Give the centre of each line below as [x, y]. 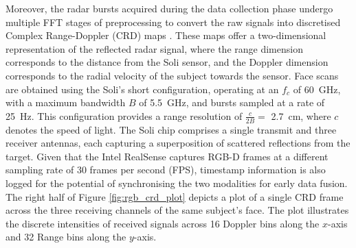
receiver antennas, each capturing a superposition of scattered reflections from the [178, 143]
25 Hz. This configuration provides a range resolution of [124, 115]
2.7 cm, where [301, 115]
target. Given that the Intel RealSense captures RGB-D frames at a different [167, 156]
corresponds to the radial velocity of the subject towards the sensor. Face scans [172, 75]
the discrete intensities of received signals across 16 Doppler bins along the [163, 223]
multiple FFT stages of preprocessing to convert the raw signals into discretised [173, 22]
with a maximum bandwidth [66, 102]
